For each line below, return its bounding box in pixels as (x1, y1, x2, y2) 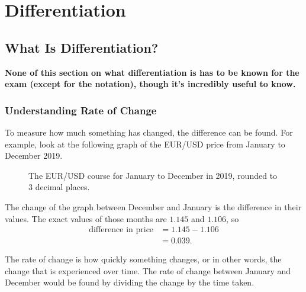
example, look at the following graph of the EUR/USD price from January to (5, 137, 285, 150)
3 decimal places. (28, 181, 90, 193)
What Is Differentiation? (5, 38, 159, 56)
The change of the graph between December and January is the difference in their (5, 200, 302, 213)
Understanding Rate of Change (5, 102, 157, 117)
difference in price (89, 226, 154, 235)
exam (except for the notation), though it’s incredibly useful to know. (5, 78, 296, 90)
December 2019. (5, 149, 63, 162)
